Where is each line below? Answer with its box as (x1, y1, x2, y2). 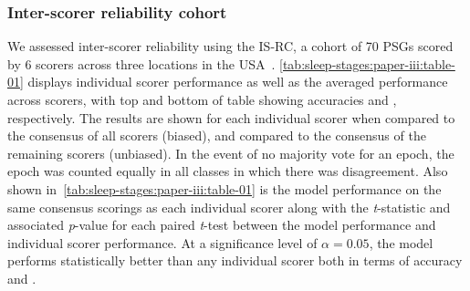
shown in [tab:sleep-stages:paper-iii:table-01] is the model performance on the (7, 179, 442, 198)
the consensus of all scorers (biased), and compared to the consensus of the (7, 126, 426, 145)
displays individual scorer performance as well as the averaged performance (27, 72, 448, 91)
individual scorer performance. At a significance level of (7, 233, 318, 252)
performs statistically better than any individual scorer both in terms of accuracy (7, 251, 463, 270)
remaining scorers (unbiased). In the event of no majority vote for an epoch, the (7, 143, 454, 162)
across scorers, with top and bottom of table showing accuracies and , (7, 90, 397, 109)
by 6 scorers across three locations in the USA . (7, 54, 276, 73)
